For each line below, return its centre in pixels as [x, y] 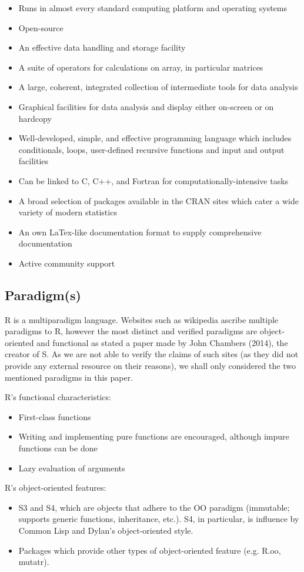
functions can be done [58, 448]
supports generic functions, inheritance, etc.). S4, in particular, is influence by [159, 519]
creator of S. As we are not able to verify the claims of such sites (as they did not [152, 354]
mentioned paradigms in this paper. [69, 377]
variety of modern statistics [68, 212]
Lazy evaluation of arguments [72, 468]
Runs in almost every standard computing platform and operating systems [153, 8]
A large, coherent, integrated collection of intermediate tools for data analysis [158, 87]
